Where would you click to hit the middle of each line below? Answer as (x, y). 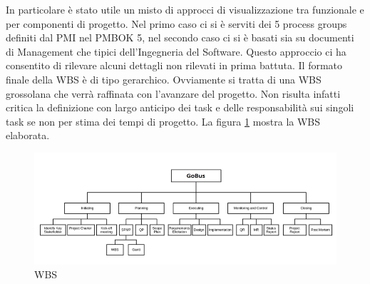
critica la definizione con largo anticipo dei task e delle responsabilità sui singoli (180, 107)
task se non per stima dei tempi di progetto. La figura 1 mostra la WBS (163, 121)
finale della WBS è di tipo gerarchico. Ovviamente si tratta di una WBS (164, 79)
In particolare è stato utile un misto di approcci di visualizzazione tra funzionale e (185, 9)
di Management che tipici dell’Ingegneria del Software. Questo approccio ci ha (176, 51)
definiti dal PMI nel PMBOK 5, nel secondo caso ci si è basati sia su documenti (180, 37)
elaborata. (28, 135)
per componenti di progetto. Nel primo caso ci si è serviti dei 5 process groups (176, 23)
